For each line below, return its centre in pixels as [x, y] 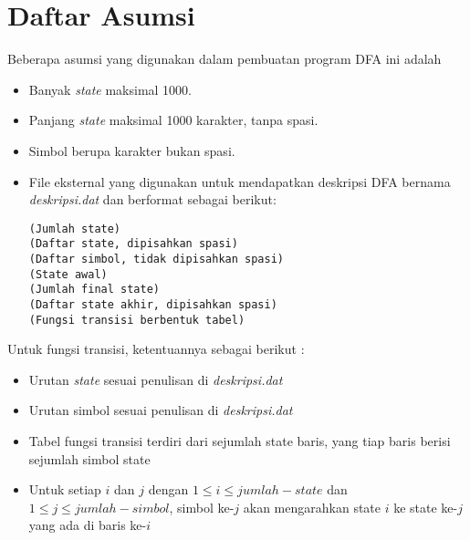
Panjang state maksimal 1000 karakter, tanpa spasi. [173, 120]
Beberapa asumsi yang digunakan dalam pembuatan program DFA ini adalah [225, 59]
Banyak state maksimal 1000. [110, 89]
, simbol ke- [202, 507]
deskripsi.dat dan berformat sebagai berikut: [152, 199]
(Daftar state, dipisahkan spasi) [133, 244]
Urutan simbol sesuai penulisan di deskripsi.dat [161, 410]
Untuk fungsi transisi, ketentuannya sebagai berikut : [156, 349]
